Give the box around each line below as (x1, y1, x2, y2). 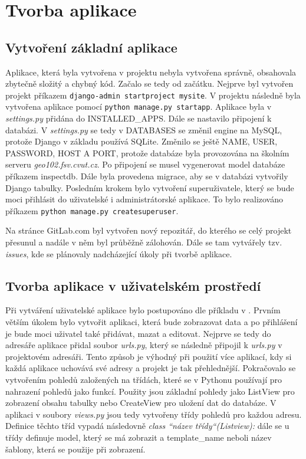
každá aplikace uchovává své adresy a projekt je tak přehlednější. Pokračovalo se (5, 362, 296, 374)
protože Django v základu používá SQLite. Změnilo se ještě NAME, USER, (5, 135, 278, 147)
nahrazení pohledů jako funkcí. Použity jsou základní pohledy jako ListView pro (5, 385, 295, 397)
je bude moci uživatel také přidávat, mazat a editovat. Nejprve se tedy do (5, 327, 271, 339)
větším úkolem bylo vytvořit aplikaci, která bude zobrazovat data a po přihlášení (5, 316, 298, 328)
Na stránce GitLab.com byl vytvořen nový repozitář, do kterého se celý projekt (5, 224, 292, 237)
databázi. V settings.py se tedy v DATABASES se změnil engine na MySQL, (5, 123, 282, 136)
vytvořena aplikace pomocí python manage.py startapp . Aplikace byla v (5, 100, 272, 113)
